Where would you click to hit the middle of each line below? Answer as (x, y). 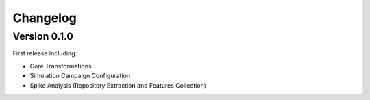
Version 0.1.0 (43, 36)
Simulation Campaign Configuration (80, 76)
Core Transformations (61, 66)
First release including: (45, 53)
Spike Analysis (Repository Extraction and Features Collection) (118, 85)
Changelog (45, 18)
